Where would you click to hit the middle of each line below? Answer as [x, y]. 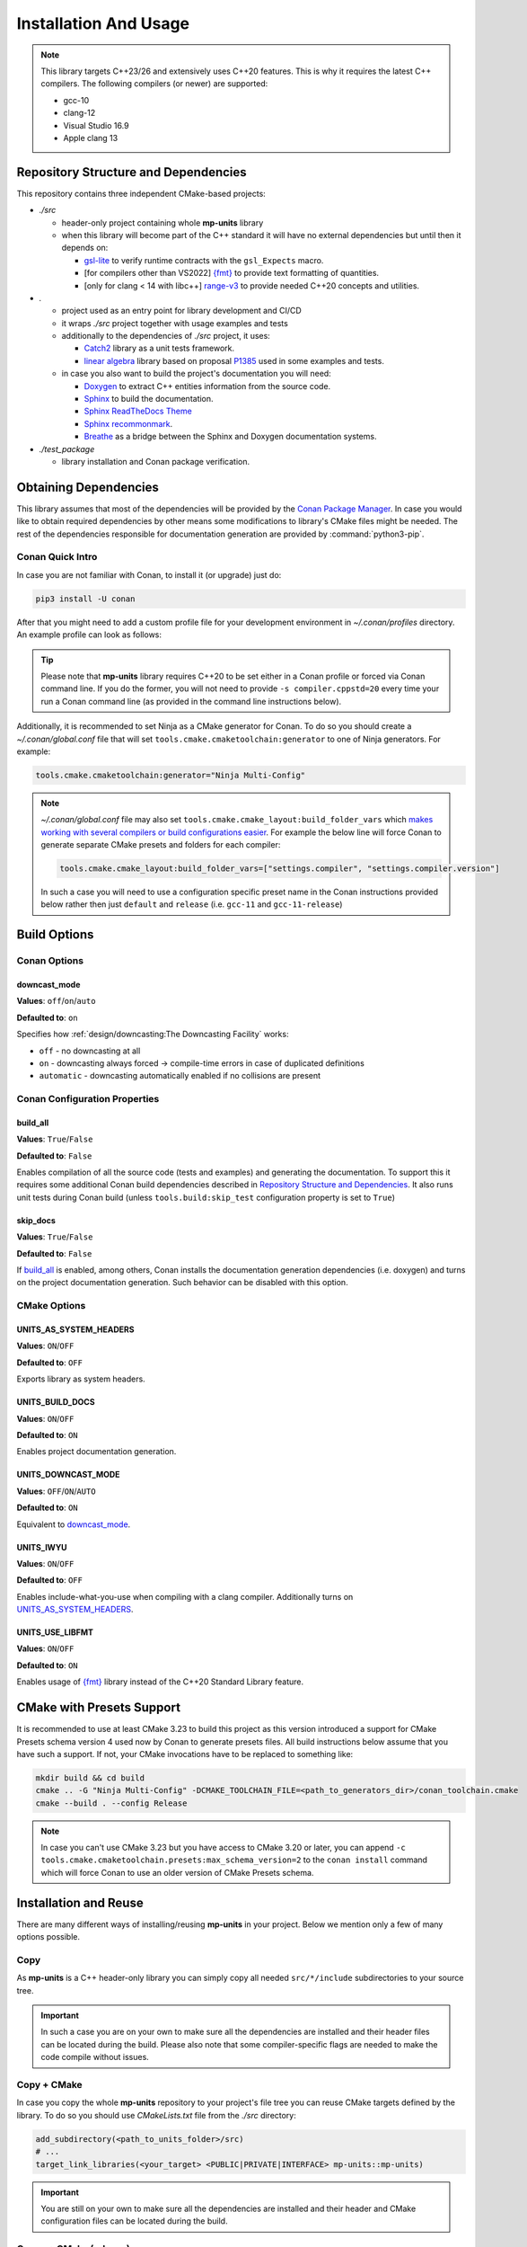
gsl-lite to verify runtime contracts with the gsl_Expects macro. [204, 260]
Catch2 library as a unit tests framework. [159, 348]
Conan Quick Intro [57, 557]
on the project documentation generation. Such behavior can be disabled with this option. [183, 1283]
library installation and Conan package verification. [156, 462]
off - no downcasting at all [90, 1051]
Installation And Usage [103, 23]
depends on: [85, 248]
